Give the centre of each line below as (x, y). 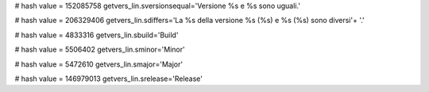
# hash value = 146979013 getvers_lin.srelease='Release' (108, 79)
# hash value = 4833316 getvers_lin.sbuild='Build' (97, 35)
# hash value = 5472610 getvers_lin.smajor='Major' (99, 64)
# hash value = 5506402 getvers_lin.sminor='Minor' (100, 50)
